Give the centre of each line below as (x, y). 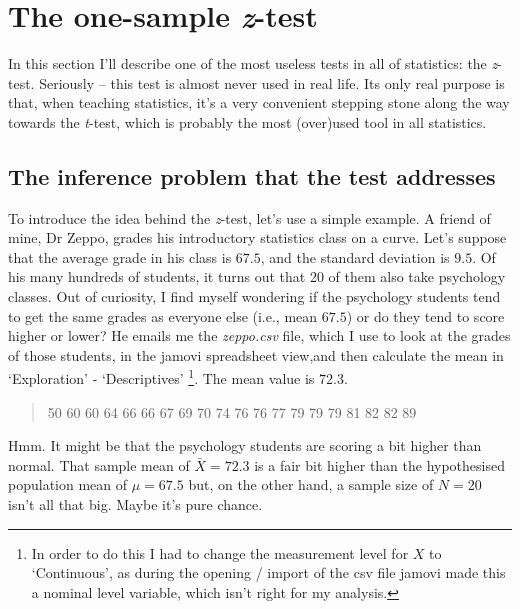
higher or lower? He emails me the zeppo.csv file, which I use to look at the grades (259, 335)
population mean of (68, 484)
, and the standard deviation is (355, 256)
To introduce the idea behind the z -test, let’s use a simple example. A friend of (249, 217)
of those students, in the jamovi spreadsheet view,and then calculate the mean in (256, 354)
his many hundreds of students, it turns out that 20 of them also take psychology (257, 276)
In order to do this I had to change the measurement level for (220, 552)
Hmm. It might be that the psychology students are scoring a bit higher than (245, 445)
